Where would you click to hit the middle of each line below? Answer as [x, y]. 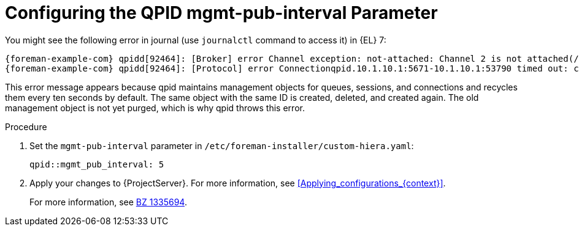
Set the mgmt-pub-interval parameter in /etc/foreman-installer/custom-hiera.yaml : [222, 145]
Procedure [26, 127]
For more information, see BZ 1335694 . [108, 202]
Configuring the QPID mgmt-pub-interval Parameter [221, 13]
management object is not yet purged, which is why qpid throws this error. [155, 108]
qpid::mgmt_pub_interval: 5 [97, 164]
